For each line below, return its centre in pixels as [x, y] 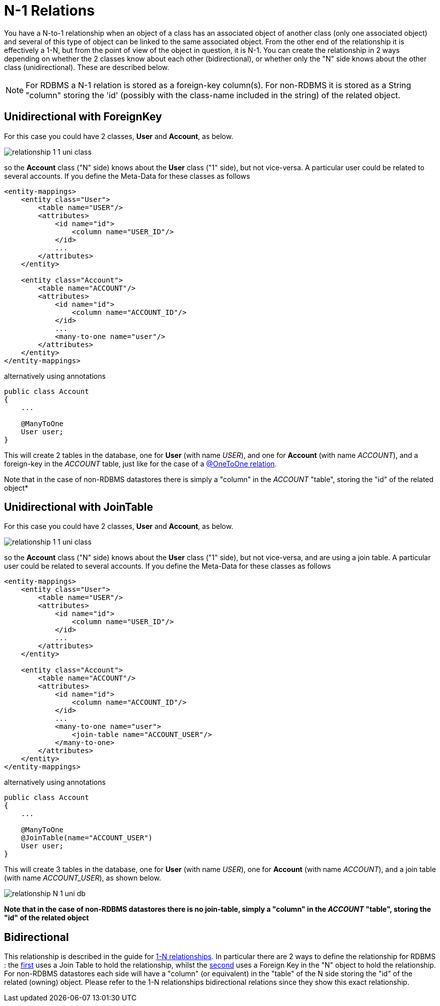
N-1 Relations [49, 11]
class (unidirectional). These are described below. [87, 67]
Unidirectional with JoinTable [79, 507]
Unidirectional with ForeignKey [83, 117]
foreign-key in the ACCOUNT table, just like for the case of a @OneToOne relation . [140, 463]
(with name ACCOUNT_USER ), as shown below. [83, 878]
